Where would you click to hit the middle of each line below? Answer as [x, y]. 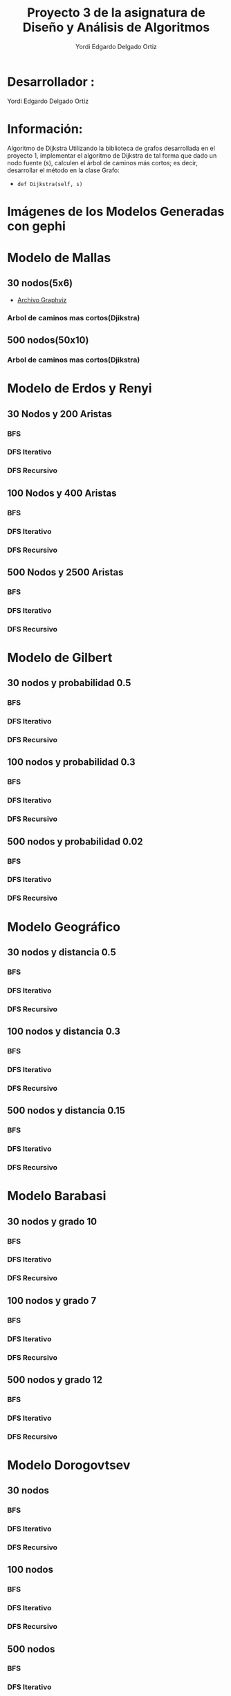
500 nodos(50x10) [48, 340]
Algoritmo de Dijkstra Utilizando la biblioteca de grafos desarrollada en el [111, 148]
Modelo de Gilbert [60, 657]
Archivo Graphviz [42, 299]
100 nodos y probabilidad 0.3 [72, 762]
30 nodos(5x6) [40, 283]
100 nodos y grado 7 [52, 1301]
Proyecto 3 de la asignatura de [116, 13]
